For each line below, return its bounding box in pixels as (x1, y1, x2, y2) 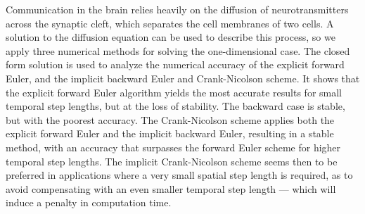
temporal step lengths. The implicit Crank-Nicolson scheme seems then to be (6, 153, 338, 168)
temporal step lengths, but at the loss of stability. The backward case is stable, (6, 99, 345, 113)
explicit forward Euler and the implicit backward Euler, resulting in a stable (6, 126, 334, 141)
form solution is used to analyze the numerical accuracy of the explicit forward (6, 57, 345, 72)
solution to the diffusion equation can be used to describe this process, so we (6, 30, 335, 44)
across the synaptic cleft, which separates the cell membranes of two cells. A (6, 15, 334, 30)
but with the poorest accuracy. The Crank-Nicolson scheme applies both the (6, 112, 335, 127)
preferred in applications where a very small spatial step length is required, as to (6, 168, 353, 182)
